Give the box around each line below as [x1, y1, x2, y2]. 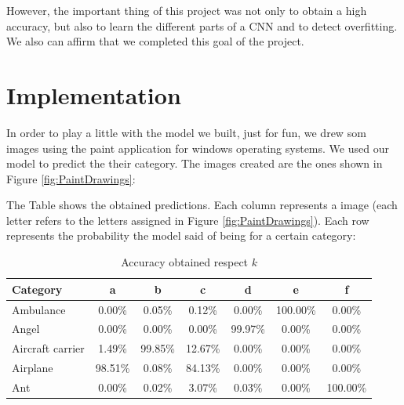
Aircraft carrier [12, 340, 85, 356]
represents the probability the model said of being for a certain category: [6, 227, 356, 244]
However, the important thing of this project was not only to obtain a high [6, 2, 367, 18]
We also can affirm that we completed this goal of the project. [6, 33, 304, 49]
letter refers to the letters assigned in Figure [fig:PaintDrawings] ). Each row [6, 212, 369, 228]
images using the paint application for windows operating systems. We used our [6, 139, 389, 156]
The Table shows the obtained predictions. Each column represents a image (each [6, 197, 398, 213]
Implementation [6, 78, 181, 110]
